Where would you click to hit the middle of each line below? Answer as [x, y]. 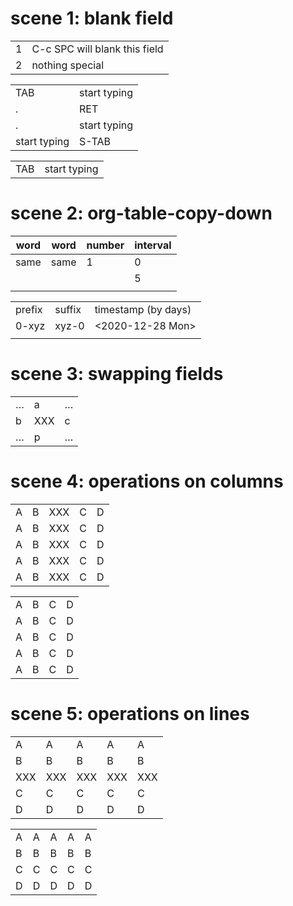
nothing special [67, 65]
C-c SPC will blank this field [97, 49]
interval [153, 245]
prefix [29, 309]
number [105, 245]
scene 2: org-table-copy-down [141, 213]
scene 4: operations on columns [147, 481]
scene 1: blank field [92, 18]
